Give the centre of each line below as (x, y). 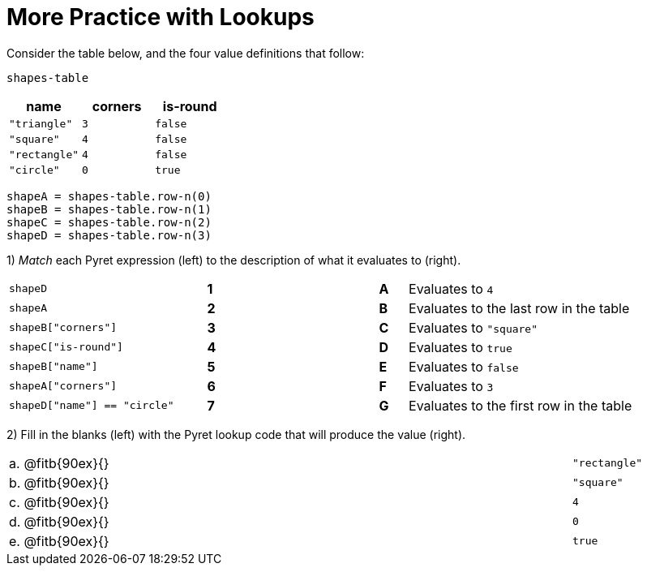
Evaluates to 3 (451, 386)
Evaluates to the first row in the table (521, 405)
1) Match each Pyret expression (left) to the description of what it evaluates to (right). (234, 260)
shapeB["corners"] (63, 328)
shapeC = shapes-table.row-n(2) (109, 222)
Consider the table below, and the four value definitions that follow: (186, 53)
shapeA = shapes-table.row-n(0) (109, 196)
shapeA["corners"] (63, 386)
